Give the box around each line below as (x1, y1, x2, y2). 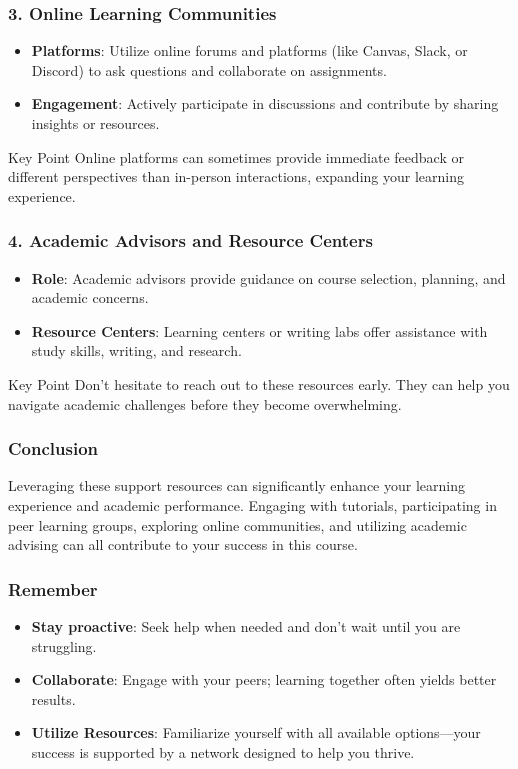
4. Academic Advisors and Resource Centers (8, 228, 373, 253)
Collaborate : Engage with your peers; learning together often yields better (31, 669, 497, 690)
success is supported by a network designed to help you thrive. (31, 741, 415, 762)
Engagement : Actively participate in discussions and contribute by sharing (31, 93, 499, 114)
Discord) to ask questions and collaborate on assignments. (31, 59, 387, 80)
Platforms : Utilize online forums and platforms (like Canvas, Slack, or (31, 40, 468, 61)
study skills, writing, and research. (31, 340, 242, 361)
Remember (8, 576, 98, 601)
